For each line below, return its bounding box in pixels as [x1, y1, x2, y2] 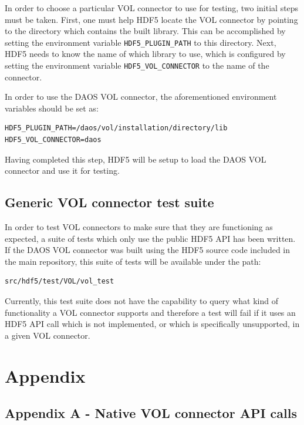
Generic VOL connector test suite [5, 193, 214, 211]
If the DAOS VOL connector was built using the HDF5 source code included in [5, 244, 291, 256]
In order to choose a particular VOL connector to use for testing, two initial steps [5, 2, 299, 14]
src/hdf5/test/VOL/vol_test [5, 277, 114, 286]
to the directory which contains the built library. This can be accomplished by [5, 25, 286, 37]
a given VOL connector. [5, 329, 90, 341]
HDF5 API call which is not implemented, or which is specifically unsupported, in [5, 318, 300, 330]
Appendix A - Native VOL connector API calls [5, 404, 297, 422]
